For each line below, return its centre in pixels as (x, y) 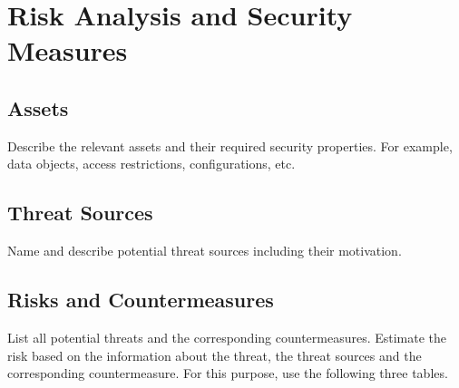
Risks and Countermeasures (141, 300)
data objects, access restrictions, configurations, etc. (151, 164)
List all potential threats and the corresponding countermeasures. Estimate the (227, 337)
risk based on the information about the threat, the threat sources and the (215, 355)
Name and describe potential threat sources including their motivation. (205, 251)
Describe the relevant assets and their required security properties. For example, (230, 145)
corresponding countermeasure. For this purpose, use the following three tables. (228, 373)
